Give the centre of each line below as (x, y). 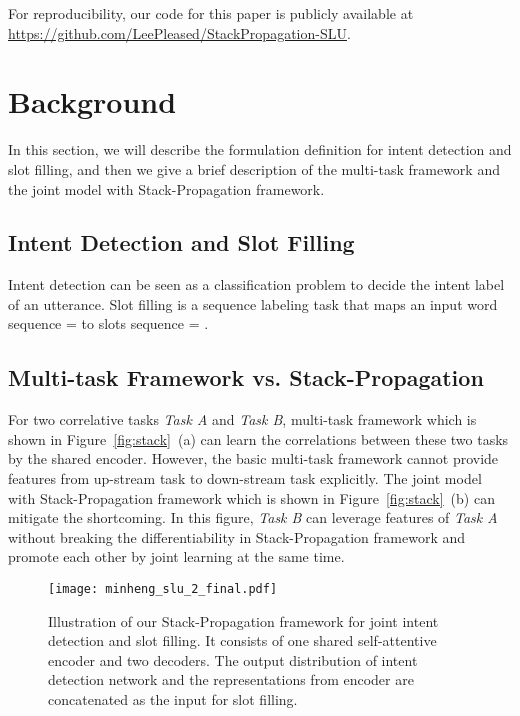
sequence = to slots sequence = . (108, 323)
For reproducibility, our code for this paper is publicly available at (211, 13)
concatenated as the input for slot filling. (173, 699)
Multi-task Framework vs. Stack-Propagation (246, 377)
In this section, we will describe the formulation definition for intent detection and (260, 149)
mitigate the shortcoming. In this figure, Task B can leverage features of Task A (253, 517)
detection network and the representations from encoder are (231, 679)
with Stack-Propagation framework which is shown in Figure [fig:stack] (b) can (251, 497)
